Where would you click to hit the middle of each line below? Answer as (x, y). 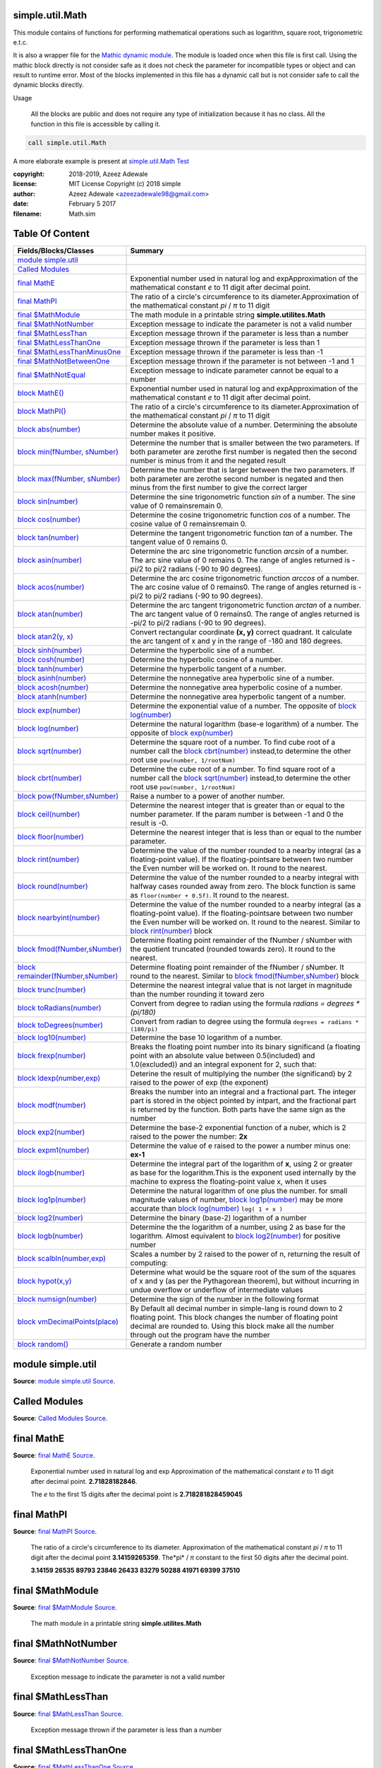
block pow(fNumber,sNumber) (68, 796)
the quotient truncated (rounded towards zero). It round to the (233, 949)
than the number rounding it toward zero (197, 994)
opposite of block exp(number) (182, 733)
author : (24, 194)
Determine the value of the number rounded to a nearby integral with (244, 878)
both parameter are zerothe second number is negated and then (237, 479)
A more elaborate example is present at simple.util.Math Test (101, 161)
